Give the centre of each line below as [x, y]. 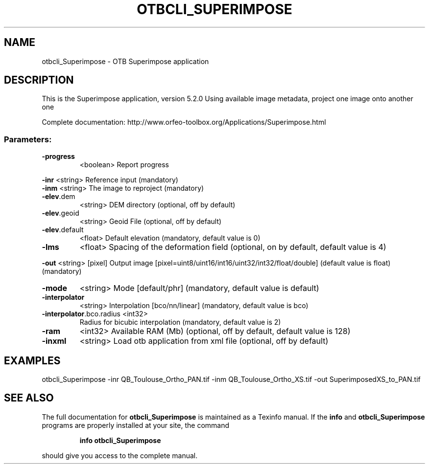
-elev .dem [59, 197]
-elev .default [63, 230]
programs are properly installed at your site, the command [136, 425]
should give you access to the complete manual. [120, 455]
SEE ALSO [29, 398]
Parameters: [28, 139]
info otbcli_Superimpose [120, 440]
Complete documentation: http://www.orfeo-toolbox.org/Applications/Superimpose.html [184, 122]
